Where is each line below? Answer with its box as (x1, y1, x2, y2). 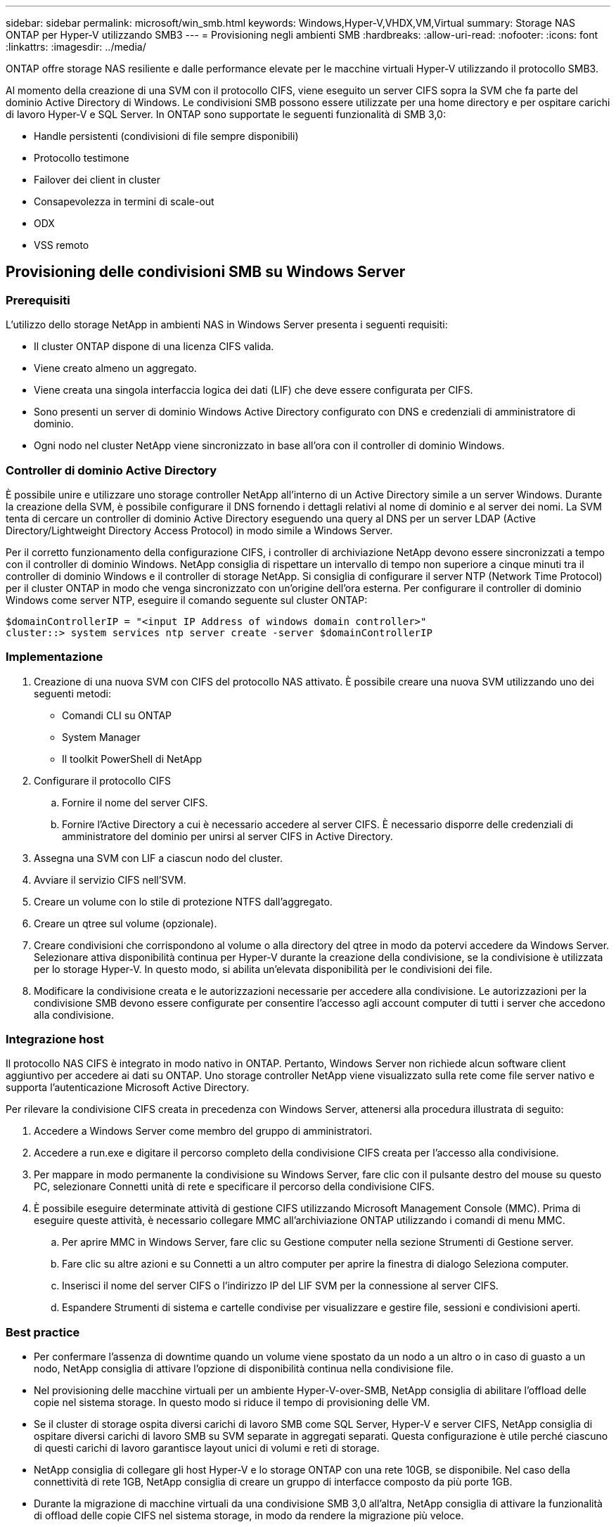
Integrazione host (6, 1032, 104, 1047)
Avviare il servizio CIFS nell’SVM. (34, 873, 186, 886)
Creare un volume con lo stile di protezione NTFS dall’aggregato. (34, 895, 333, 908)
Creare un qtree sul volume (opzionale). (34, 917, 217, 929)
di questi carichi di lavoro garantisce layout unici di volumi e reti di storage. (34, 1442, 380, 1455)
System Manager (62, 730, 141, 743)
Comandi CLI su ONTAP (62, 709, 172, 721)
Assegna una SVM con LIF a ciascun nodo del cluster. (34, 851, 283, 864)
